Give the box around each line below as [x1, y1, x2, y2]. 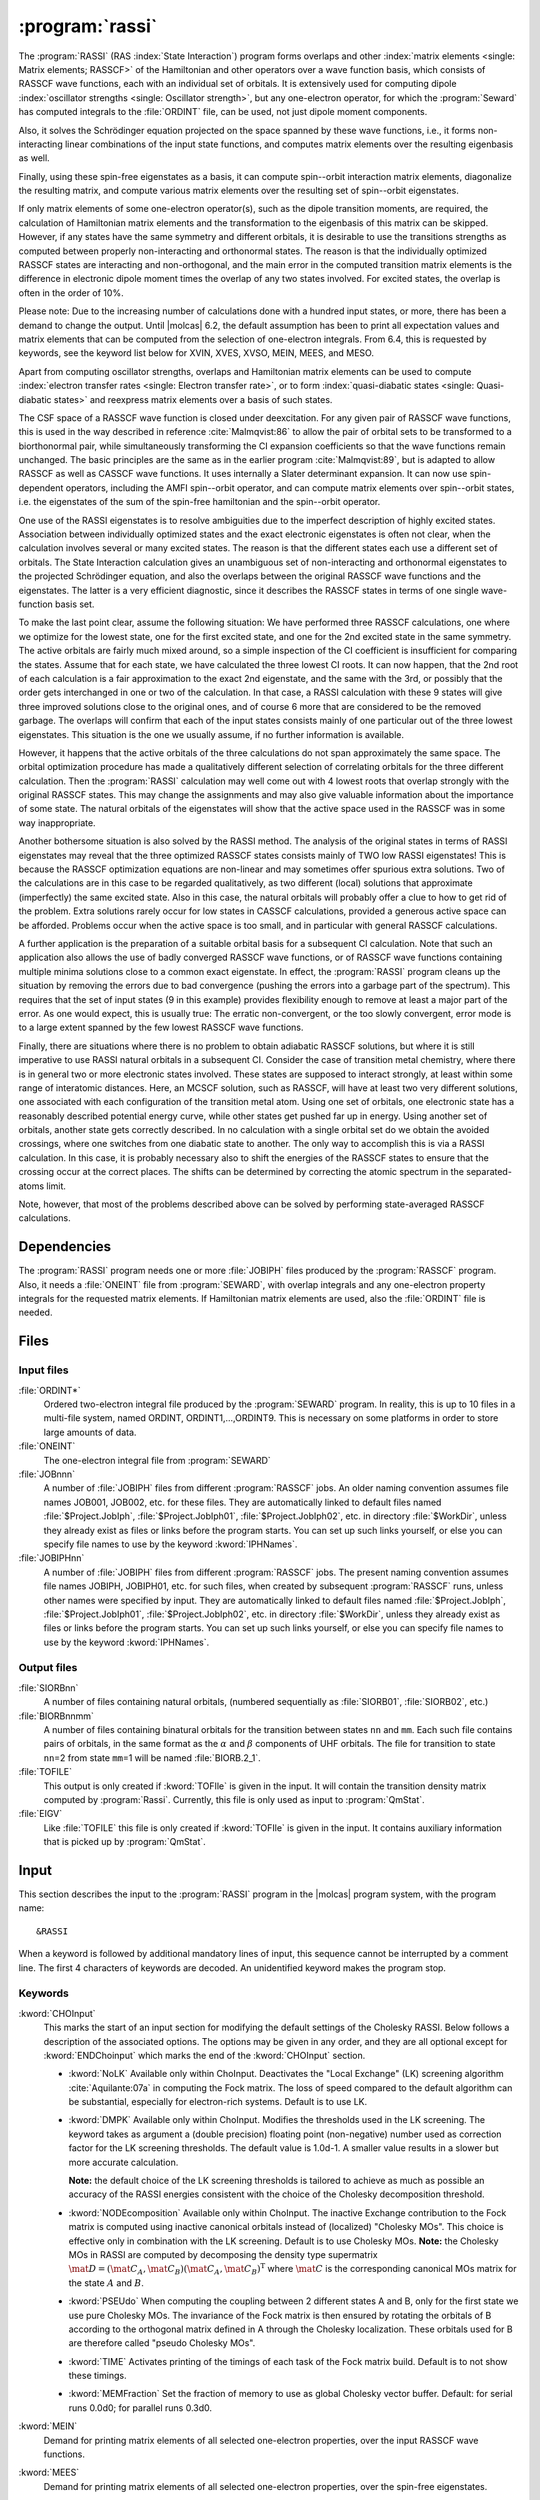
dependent [18, 481, 64, 494]
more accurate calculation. [68, 2156, 179, 2168]
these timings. [68, 2370, 127, 2382]
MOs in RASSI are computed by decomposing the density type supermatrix [68, 2248, 379, 2260]
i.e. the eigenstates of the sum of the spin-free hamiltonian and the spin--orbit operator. [18, 496, 381, 508]
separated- [466, 1166, 512, 1178]
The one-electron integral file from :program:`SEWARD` [43, 1454, 272, 1466]
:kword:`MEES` [18, 2466, 80, 2479]
